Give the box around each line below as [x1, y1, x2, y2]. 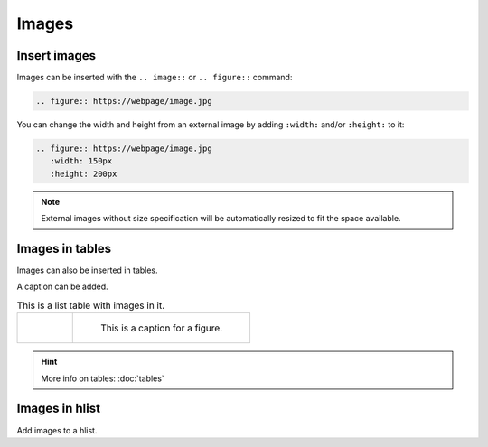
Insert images [16, 48, 97, 63]
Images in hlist [16, 401, 101, 416]
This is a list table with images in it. [16, 299, 165, 312]
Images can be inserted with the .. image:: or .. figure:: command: [16, 72, 293, 83]
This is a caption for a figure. [100, 321, 223, 334]
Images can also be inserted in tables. [16, 265, 158, 275]
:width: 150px [50, 156, 113, 166]
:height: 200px [50, 168, 117, 179]
